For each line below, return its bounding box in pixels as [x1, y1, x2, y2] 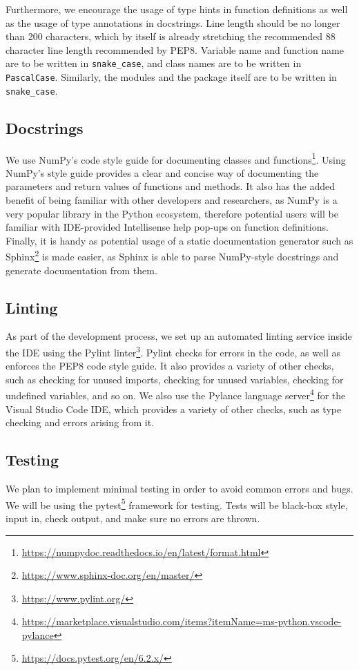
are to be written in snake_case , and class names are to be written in [6, 56, 302, 70]
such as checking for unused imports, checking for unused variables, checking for [6, 372, 344, 386]
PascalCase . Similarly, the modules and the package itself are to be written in [6, 70, 337, 84]
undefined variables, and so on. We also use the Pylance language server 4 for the [6, 386, 346, 403]
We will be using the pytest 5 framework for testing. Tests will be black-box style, [6, 495, 348, 512]
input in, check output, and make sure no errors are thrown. [6, 510, 260, 525]
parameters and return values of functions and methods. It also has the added [6, 179, 336, 193]
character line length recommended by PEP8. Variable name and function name [6, 42, 344, 57]
